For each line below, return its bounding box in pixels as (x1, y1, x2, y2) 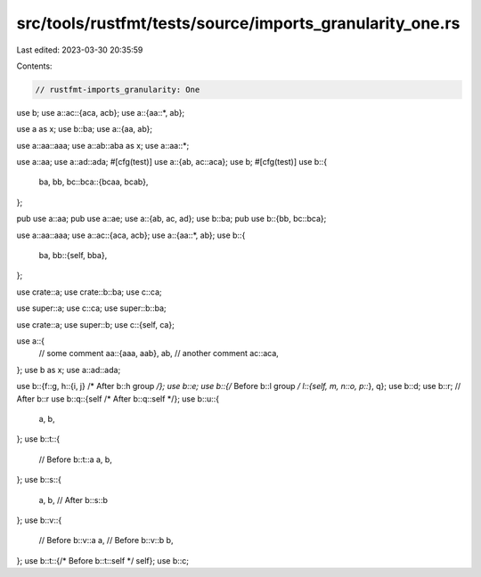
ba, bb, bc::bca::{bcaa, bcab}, (38, 176, 149, 187)
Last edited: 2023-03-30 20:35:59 (16, 45, 143, 55)
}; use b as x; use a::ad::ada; (16, 364, 121, 375)
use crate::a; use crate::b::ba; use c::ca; (16, 286, 162, 297)
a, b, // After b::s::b (38, 494, 109, 505)
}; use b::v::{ (16, 515, 62, 525)
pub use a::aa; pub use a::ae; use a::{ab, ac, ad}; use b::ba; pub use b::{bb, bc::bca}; (16, 214, 327, 224)
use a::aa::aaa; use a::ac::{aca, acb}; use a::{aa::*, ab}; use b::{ (16, 230, 246, 240)
